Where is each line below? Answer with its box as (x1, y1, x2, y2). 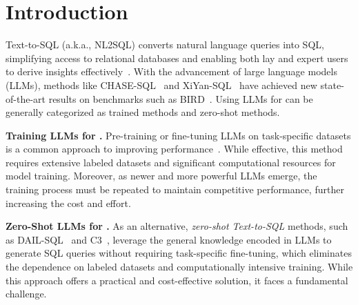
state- (320, 77, 344, 92)
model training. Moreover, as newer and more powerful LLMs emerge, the (6, 168, 317, 183)
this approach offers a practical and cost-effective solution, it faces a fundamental (6, 273, 348, 287)
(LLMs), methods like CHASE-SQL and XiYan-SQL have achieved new (6, 77, 317, 92)
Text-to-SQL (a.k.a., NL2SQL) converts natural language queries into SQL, (6, 37, 324, 52)
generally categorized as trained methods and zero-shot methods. (6, 105, 280, 119)
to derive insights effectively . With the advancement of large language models (6, 64, 337, 79)
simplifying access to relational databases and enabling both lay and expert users (6, 50, 348, 65)
